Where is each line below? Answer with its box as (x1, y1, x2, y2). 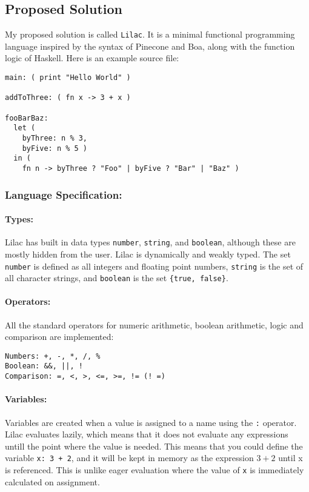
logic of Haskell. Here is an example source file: (5, 52, 179, 64)
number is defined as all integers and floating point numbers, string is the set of (5, 259, 304, 272)
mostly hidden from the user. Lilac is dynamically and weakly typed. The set (5, 247, 291, 260)
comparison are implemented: (5, 330, 114, 343)
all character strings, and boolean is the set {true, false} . (5, 271, 228, 284)
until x (278, 451, 303, 464)
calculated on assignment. (5, 475, 100, 488)
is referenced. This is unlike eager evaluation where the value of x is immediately (5, 464, 304, 476)
